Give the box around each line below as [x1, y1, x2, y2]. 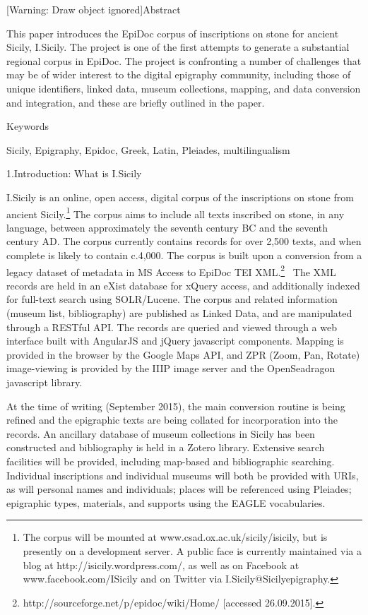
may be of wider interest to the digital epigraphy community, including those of [6, 67, 351, 82]
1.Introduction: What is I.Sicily [6, 166, 142, 181]
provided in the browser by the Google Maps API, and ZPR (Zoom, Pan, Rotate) [6, 347, 360, 362]
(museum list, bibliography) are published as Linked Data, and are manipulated [6, 306, 352, 320]
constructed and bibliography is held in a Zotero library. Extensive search [6, 440, 325, 455]
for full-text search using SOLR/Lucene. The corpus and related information [6, 292, 338, 306]
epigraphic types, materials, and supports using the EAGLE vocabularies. [6, 495, 326, 510]
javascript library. [6, 374, 83, 389]
